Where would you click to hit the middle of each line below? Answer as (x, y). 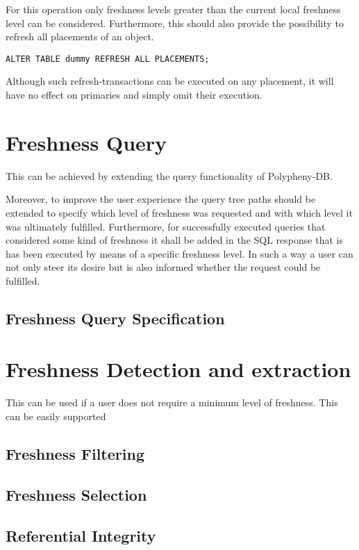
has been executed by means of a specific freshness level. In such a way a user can (179, 253)
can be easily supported (56, 416)
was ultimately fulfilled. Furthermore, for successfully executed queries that (166, 226)
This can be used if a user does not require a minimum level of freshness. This (172, 402)
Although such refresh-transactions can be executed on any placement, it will (170, 81)
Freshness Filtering (75, 453)
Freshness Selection (76, 494)
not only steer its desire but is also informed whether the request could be (163, 267)
